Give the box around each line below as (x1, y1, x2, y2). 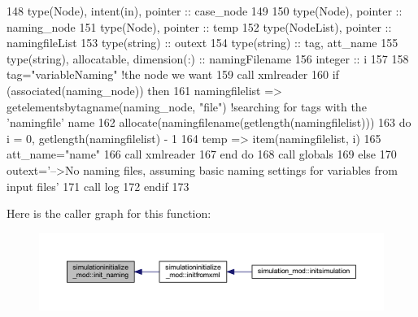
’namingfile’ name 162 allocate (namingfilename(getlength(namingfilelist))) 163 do (7, 114, 411, 131)
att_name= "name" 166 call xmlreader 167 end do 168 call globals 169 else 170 (7, 145, 397, 163)
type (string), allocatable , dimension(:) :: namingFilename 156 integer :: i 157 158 (7, 50, 409, 67)
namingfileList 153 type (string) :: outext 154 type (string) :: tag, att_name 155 (7, 34, 398, 51)
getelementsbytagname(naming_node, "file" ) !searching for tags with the (7, 98, 367, 115)
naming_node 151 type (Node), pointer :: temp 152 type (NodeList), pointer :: (7, 18, 392, 35)
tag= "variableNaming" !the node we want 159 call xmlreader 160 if (7, 66, 339, 83)
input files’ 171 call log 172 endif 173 (7, 177, 189, 194)
